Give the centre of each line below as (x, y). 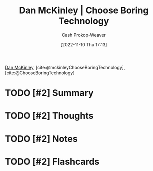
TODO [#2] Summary (49, 93)
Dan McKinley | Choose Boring (84, 11)
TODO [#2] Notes (42, 138)
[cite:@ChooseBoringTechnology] (40, 73)
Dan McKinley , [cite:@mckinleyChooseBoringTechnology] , (65, 67)
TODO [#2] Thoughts (49, 116)
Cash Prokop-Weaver (84, 35)
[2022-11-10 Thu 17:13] (84, 44)
